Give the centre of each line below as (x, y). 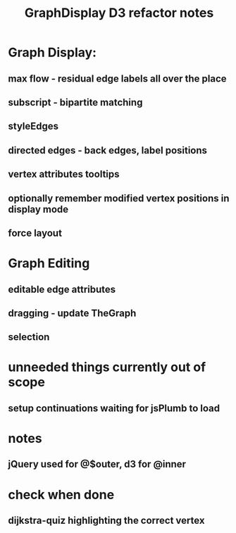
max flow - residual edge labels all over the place (118, 79)
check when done (61, 495)
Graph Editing (49, 264)
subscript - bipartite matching (75, 102)
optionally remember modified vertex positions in (119, 198)
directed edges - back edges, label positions (107, 150)
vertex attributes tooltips (64, 174)
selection (29, 337)
